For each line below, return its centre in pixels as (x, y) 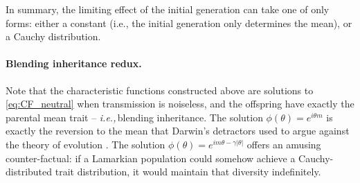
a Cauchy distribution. (53, 36)
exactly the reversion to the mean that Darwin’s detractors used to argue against (178, 131)
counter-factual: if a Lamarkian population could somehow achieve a (151, 158)
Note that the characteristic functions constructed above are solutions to (160, 90)
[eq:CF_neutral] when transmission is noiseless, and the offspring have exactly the (180, 104)
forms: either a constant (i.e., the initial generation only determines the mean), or (179, 23)
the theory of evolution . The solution (85, 144)
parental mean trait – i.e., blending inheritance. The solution (134, 117)
